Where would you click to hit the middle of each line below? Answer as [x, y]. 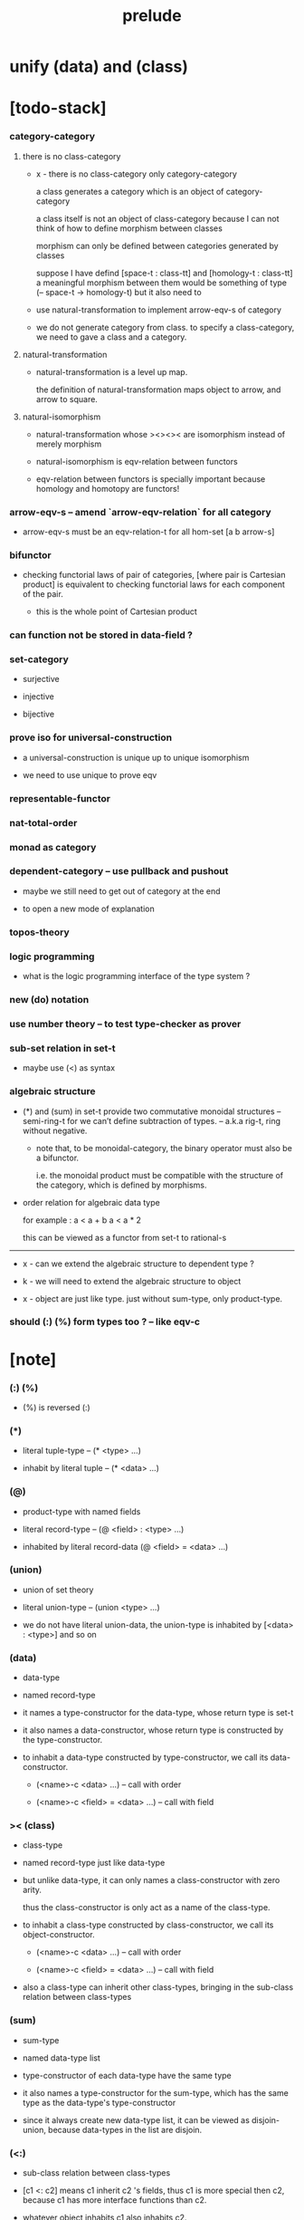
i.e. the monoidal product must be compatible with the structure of [160, 1175]
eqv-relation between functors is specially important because [151, 479]
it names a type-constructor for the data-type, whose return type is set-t [158, 1713]
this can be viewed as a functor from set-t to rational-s [124, 1237]
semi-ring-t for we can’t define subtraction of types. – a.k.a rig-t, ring [152, 1120]
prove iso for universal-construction [91, 737]
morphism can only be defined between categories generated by [157, 245]
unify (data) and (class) [99, 67]
